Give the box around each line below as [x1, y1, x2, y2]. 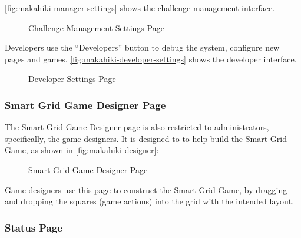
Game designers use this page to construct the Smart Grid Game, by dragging [5, 183, 287, 196]
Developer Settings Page [28, 72, 116, 85]
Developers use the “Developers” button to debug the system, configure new [5, 41, 280, 54]
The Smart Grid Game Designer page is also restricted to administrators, [5, 121, 269, 133]
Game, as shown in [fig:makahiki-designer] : [5, 144, 159, 156]
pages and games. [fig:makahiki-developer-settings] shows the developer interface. [5, 52, 297, 65]
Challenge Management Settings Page [28, 21, 164, 34]
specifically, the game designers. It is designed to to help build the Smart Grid [5, 132, 287, 144]
